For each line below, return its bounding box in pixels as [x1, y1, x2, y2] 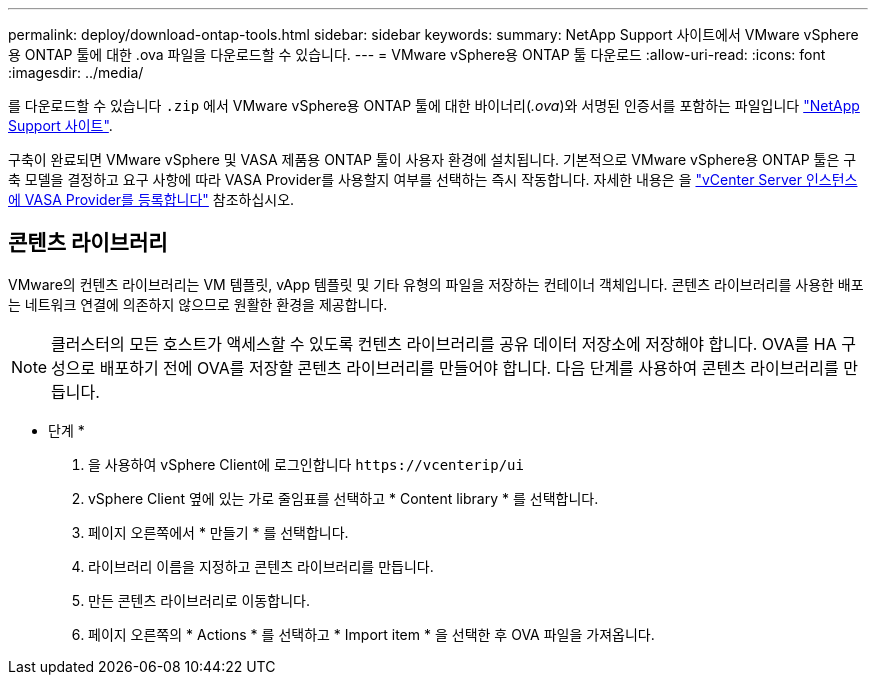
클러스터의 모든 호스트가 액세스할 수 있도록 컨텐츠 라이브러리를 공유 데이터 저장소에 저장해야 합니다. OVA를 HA [51, 333, 837, 354]
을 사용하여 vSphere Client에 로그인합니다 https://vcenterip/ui [88, 455, 524, 473]
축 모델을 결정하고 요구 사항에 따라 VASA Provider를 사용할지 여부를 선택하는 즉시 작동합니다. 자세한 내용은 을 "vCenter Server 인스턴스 [8, 171, 858, 188]
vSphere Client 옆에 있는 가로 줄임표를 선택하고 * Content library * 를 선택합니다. [88, 489, 599, 507]
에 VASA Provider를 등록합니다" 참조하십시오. [8, 191, 295, 208]
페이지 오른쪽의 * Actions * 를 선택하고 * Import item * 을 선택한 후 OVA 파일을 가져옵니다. [88, 625, 655, 643]
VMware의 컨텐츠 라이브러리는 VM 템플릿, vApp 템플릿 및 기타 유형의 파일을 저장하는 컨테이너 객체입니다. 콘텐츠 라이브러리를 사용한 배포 [8, 275, 864, 293]
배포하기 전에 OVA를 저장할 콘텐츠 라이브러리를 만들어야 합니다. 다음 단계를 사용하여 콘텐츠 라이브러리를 [99, 357, 839, 378]
